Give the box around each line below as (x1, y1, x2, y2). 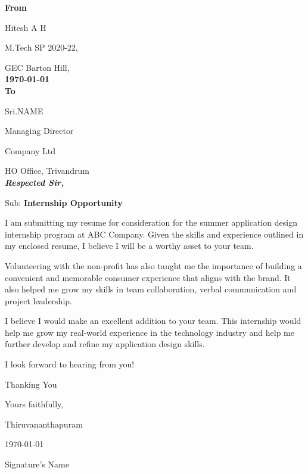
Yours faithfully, (5, 398, 64, 410)
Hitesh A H (5, 21, 46, 33)
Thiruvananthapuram (5, 417, 83, 430)
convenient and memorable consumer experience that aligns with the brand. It (5, 271, 291, 283)
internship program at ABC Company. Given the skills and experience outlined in (5, 227, 304, 240)
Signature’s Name (5, 458, 69, 470)
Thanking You (5, 378, 57, 390)
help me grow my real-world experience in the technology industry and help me (5, 326, 294, 338)
